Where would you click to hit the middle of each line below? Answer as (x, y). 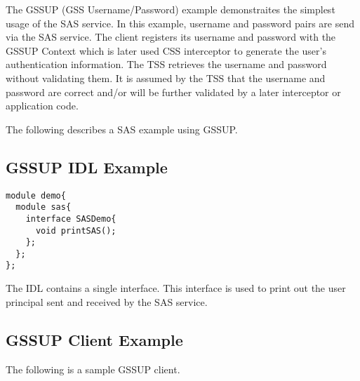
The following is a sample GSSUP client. (93, 369)
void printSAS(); (76, 230)
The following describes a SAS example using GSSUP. (122, 129)
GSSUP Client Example (94, 339)
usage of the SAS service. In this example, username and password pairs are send (180, 23)
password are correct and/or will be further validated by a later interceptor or (173, 92)
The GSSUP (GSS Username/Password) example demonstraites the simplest (171, 9)
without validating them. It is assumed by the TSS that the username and (166, 78)
